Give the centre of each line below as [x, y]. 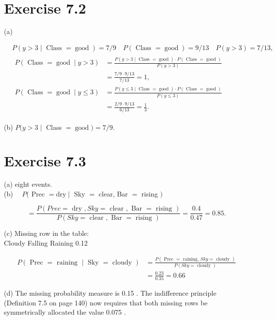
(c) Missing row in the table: [46, 233]
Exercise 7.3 [45, 161]
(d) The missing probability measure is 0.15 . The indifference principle [110, 293]
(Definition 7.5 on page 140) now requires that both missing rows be [106, 302]
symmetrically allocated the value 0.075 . [65, 312]
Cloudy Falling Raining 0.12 [46, 242]
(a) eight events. [28, 184]
